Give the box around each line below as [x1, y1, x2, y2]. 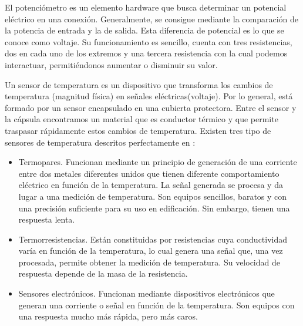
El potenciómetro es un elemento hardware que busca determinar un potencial [5, 1, 287, 13]
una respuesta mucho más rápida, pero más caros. [18, 310, 198, 322]
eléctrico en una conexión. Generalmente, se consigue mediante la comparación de [5, 12, 299, 25]
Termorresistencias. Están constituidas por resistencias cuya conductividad [18, 233, 288, 245]
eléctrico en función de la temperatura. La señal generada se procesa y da [18, 179, 283, 191]
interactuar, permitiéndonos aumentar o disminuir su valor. [5, 58, 218, 70]
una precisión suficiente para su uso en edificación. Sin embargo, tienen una [18, 201, 290, 214]
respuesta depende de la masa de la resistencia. [18, 267, 188, 280]
